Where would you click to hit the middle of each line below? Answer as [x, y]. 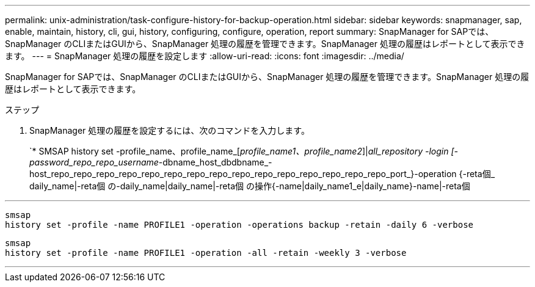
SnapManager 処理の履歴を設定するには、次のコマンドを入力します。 [169, 130]
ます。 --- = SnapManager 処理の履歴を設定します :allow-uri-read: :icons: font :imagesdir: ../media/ [205, 56]
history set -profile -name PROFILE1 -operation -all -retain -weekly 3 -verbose [206, 253]
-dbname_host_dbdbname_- [215, 162]
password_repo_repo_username [94, 162]
